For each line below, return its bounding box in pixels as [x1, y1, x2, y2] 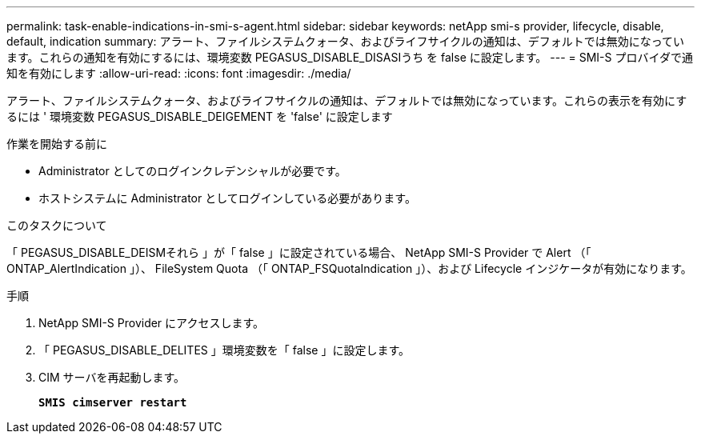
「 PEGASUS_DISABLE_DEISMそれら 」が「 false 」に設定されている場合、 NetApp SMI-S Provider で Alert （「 [6, 246, 591, 259]
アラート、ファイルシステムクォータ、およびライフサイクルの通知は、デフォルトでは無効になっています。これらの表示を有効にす [6, 94, 687, 107]
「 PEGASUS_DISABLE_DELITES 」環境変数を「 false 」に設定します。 [38, 343, 410, 357]
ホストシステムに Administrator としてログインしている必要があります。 [38, 191, 416, 205]
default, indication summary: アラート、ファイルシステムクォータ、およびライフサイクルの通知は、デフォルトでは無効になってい [6, 34, 685, 48]
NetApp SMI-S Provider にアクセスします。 [38, 316, 264, 330]
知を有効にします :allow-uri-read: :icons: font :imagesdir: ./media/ [6, 66, 351, 80]
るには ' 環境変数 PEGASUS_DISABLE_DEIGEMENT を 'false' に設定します [6, 110, 393, 123]
